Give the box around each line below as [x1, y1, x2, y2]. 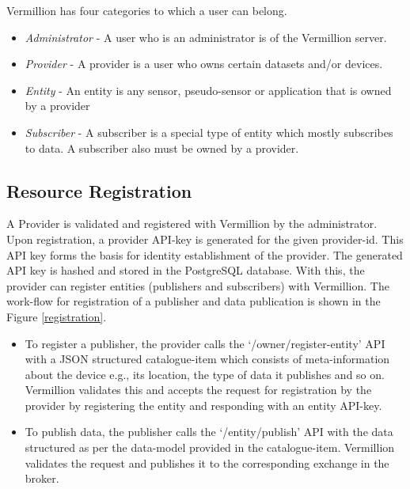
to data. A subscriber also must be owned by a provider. [25, 139, 299, 156]
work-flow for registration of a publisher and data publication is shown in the [6, 293, 381, 309]
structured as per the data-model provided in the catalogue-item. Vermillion [25, 439, 395, 456]
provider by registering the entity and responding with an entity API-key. [25, 396, 382, 413]
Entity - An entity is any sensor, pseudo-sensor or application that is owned [25, 81, 392, 98]
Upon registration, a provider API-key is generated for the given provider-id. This [6, 230, 404, 247]
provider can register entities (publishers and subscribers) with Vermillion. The [6, 277, 389, 294]
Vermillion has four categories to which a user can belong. [6, 2, 287, 18]
